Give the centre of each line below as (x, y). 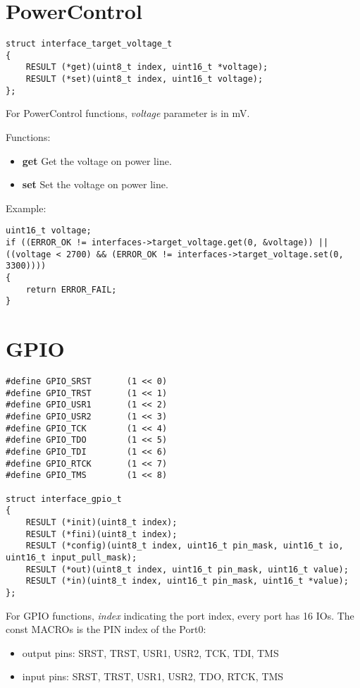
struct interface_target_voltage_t (89, 44)
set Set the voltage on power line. (95, 184)
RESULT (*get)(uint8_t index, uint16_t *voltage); (147, 67)
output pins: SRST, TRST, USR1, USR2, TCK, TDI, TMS (150, 652)
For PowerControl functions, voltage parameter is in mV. (128, 113)
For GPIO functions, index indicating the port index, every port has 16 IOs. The (180, 615)
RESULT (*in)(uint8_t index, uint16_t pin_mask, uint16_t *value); (187, 581)
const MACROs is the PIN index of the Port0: (106, 629)
